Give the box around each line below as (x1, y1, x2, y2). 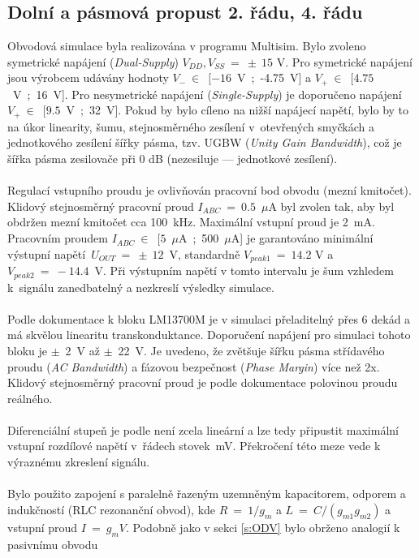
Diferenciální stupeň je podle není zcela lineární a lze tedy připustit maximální (7, 421, 399, 438)
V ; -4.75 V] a (237, 69, 312, 86)
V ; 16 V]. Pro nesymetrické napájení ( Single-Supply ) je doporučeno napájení (12, 85, 402, 102)
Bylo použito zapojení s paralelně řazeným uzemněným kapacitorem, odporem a (7, 485, 406, 502)
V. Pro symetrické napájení (276, 53, 413, 70)
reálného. (7, 389, 53, 406)
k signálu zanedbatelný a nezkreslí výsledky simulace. (7, 278, 274, 295)
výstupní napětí (7, 245, 86, 262)
